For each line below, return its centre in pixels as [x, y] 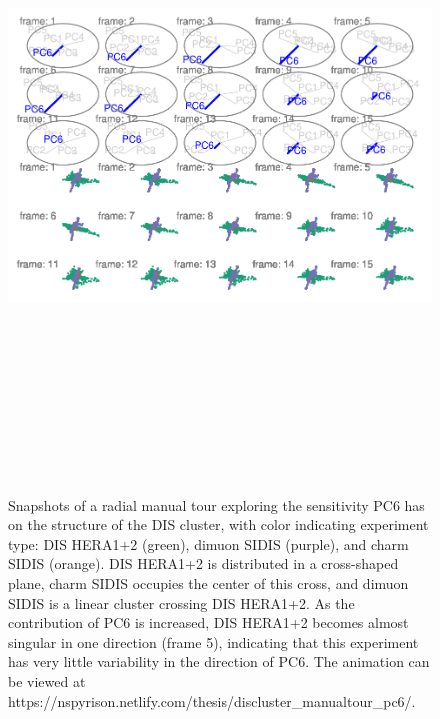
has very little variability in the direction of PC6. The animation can [219, 661]
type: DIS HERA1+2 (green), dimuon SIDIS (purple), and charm [208, 543]
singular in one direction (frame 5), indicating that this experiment [213, 641]
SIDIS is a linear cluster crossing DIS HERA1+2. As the [181, 602]
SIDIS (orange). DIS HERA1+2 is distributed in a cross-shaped [203, 563]
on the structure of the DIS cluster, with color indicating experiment [218, 524]
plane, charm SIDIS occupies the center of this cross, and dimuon [208, 582]
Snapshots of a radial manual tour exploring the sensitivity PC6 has [216, 504]
